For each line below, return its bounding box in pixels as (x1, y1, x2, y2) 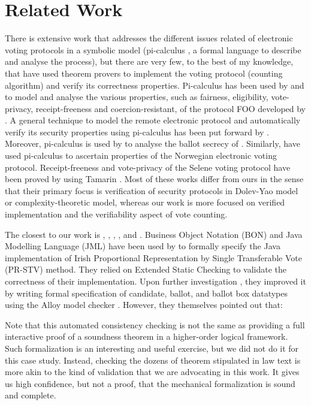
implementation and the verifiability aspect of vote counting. (5, 208, 228, 220)
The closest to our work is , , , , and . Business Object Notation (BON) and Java (5, 228, 303, 240)
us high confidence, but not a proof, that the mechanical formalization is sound (5, 377, 295, 389)
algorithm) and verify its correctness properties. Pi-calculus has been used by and (5, 78, 304, 91)
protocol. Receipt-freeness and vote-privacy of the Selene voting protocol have (5, 161, 291, 173)
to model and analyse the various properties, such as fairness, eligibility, (5, 90, 268, 103)
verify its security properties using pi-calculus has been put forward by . (5, 125, 269, 138)
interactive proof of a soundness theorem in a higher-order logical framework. (5, 330, 288, 343)
